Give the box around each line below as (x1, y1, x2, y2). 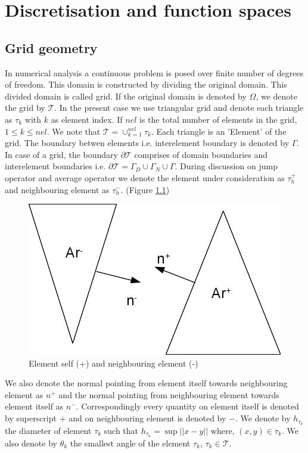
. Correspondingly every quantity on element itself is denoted (76, 400, 299, 412)
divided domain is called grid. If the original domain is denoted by (5, 89, 247, 102)
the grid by (5, 101, 45, 114)
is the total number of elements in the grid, (139, 113, 297, 125)
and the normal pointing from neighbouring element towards (58, 388, 279, 401)
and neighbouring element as (5, 183, 110, 196)
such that (104, 424, 139, 436)
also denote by (5, 436, 57, 449)
